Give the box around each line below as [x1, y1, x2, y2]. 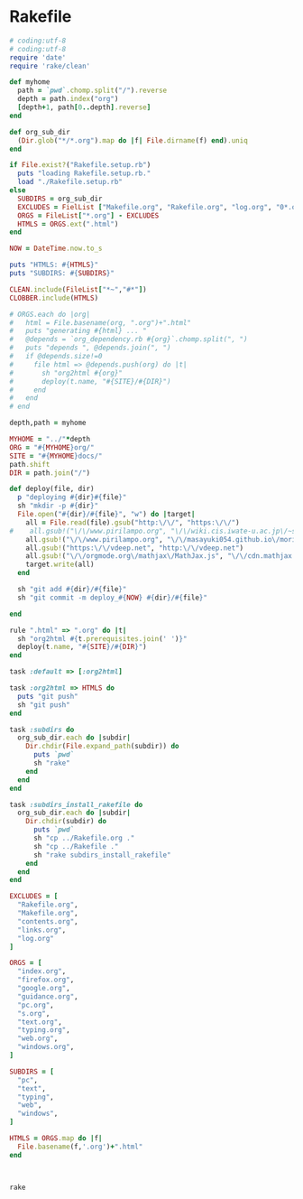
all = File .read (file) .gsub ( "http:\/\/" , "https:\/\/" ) [25, 517, 241, 527]
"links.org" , [17, 925, 67, 934]
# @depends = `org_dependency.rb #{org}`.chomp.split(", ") [9, 335, 248, 344]
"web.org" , [17, 1034, 59, 1044]
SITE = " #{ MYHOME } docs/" [9, 451, 103, 460]
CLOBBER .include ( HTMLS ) [9, 293, 99, 302]
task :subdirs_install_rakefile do [9, 800, 143, 809]
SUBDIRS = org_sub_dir [17, 194, 103, 203]
